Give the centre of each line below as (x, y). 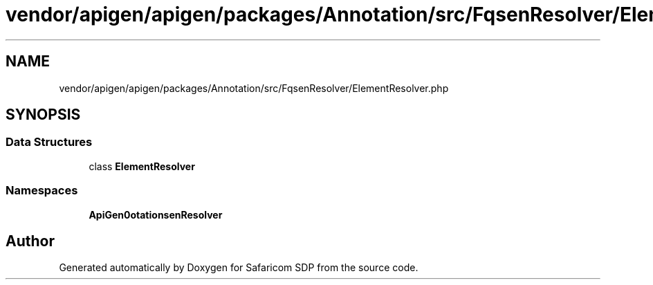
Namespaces (42, 191)
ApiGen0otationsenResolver (156, 214)
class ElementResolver (142, 166)
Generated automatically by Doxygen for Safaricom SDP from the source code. (239, 268)
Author (30, 241)
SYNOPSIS (43, 115)
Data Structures (49, 142)
